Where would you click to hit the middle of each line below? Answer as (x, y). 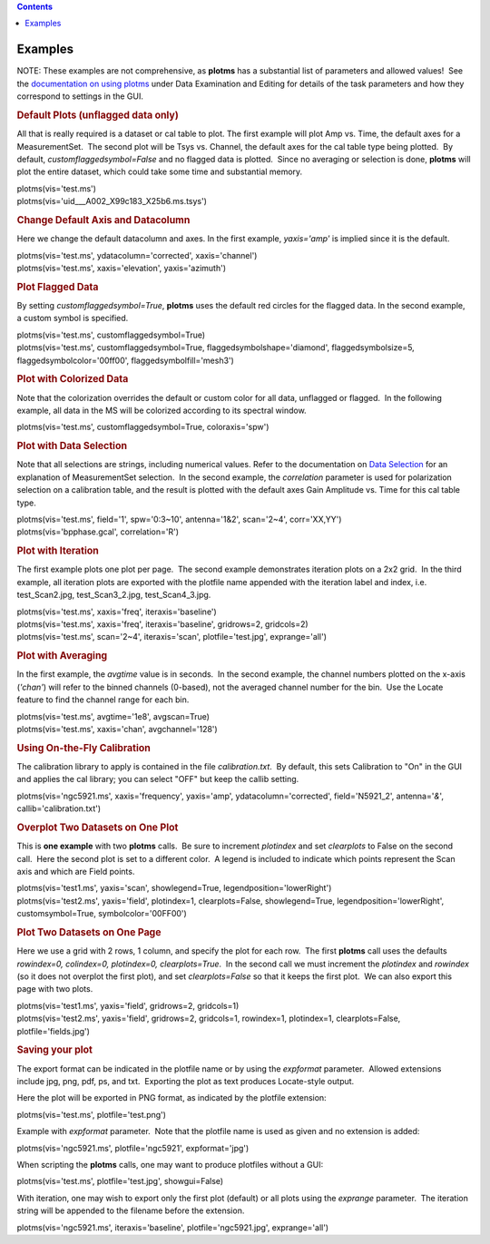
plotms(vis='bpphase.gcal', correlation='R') (98, 532)
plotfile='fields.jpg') (54, 1031)
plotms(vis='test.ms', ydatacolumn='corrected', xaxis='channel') (137, 255)
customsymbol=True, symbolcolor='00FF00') (102, 914)
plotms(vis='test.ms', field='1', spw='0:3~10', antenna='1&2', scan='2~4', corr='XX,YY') (179, 519)
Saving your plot (54, 1050)
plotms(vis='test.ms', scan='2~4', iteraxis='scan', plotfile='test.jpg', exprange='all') (171, 637)
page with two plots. (55, 989)
